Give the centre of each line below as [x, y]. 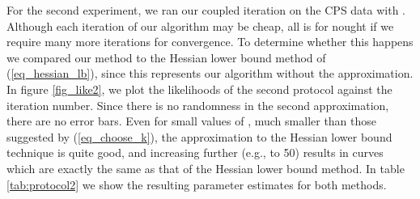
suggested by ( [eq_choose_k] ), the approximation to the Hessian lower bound [199, 136]
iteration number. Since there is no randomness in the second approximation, [198, 105]
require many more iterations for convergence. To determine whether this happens [210, 42]
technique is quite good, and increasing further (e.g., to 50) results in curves [195, 152]
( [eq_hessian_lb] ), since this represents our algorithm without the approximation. [210, 73]
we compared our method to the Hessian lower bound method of [166, 57]
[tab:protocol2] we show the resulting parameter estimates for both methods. [197, 184]
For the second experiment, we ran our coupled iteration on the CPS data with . [206, 10]
